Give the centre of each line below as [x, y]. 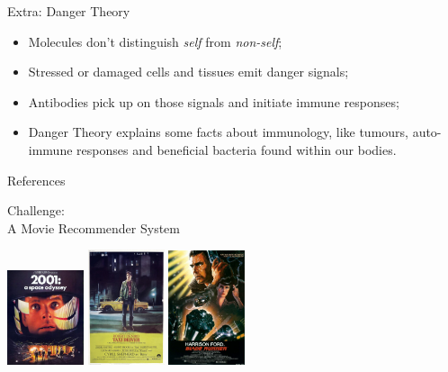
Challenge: [36, 210]
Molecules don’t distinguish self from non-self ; [155, 41]
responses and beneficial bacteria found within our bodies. [237, 149]
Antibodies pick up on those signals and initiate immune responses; [214, 101]
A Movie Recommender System [94, 227]
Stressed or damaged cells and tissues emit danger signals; [188, 72]
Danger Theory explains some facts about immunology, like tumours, [218, 132]
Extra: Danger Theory [69, 11]
